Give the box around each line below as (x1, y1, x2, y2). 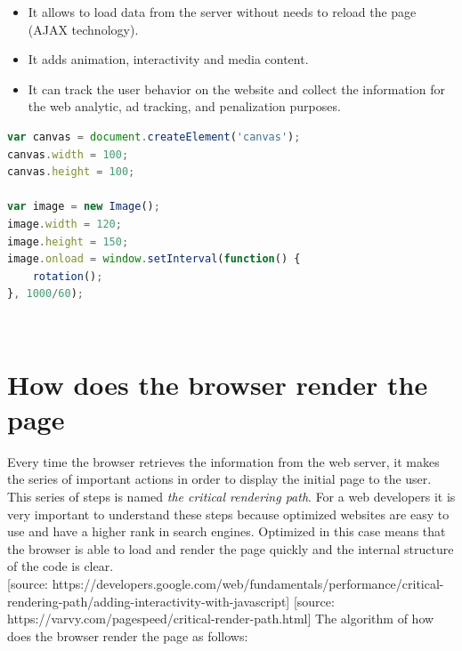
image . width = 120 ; (7, 217, 122, 230)
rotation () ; (32, 269, 103, 283)
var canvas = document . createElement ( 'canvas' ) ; (7, 130, 301, 143)
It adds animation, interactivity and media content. (28, 50, 309, 68)
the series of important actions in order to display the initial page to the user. (7, 470, 432, 488)
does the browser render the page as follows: (7, 626, 248, 645)
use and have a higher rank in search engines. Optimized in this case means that (7, 522, 446, 541)
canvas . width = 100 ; (7, 148, 129, 161)
